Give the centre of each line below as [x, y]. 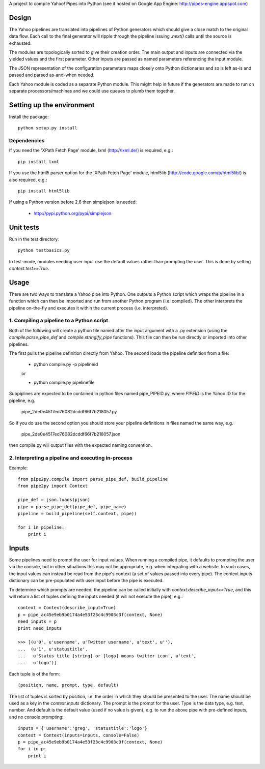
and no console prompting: [36, 717]
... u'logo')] [37, 663]
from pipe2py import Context [53, 486]
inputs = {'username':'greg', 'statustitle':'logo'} [82, 728]
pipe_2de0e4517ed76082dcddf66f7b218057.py [69, 412]
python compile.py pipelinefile [64, 383]
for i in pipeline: [41, 527]
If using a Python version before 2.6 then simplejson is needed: [73, 202]
